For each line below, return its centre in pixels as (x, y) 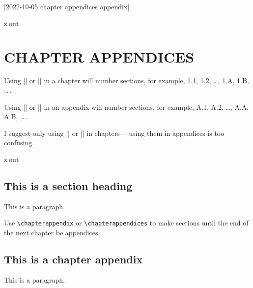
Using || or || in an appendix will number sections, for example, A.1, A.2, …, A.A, (126, 107)
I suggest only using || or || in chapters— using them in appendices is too (114, 133)
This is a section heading (68, 185)
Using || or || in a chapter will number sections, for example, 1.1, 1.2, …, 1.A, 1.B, (126, 80)
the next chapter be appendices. (52, 232)
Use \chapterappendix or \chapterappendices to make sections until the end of (126, 223)
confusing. (19, 143)
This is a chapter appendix (73, 259)
